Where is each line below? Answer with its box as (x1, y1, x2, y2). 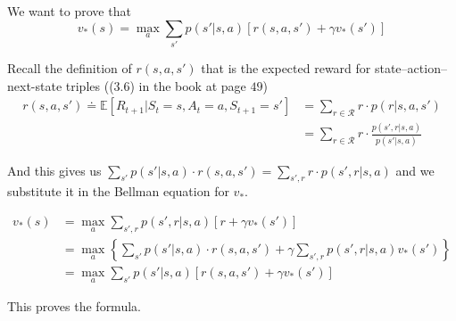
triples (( (65, 76, 114, 95)
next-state (7, 76, 62, 95)
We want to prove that (7, 2, 131, 20)
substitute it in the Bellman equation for (7, 182, 229, 201)
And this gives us (7, 160, 102, 179)
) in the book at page (129, 76, 246, 95)
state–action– (374, 58, 447, 77)
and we (395, 160, 435, 179)
